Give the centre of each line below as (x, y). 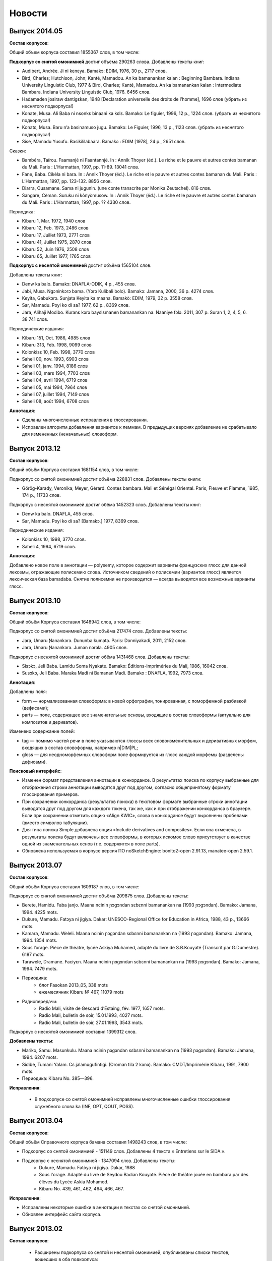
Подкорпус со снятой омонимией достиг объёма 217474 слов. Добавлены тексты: (98, 631)
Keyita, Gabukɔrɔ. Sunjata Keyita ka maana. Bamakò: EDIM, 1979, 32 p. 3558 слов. (108, 298)
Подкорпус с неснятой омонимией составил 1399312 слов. (73, 1032)
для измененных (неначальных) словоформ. (70, 434)
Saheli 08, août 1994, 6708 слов (55, 402)
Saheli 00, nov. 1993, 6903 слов (55, 359)
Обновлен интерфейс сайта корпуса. (62, 1214)
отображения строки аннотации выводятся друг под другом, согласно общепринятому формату (126, 787)
